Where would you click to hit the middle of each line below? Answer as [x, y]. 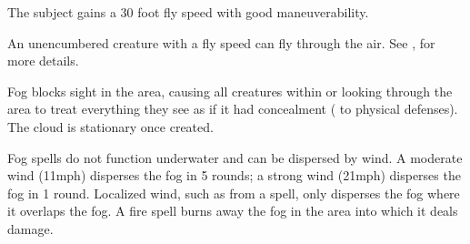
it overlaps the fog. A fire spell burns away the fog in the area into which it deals [233, 211]
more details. [43, 61]
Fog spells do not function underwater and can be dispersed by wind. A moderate [235, 157]
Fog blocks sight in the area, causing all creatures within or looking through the [230, 91]
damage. [30, 228]
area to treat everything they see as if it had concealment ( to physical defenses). [233, 109]
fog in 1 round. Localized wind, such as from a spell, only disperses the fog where [234, 193]
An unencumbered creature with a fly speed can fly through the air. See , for [221, 42]
